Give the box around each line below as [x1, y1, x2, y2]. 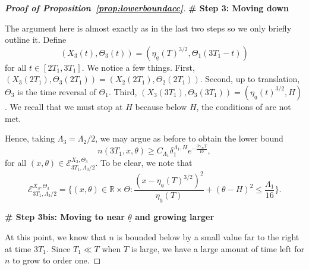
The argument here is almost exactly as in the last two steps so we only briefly [5, 21, 292, 34]
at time [5, 242, 31, 255]
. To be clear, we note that [95, 156, 193, 169]
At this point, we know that [5, 231, 106, 243]
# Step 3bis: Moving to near [5, 211, 125, 223]
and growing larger [135, 211, 215, 223]
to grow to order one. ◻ [12, 254, 101, 266]
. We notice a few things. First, [81, 61, 195, 73]
